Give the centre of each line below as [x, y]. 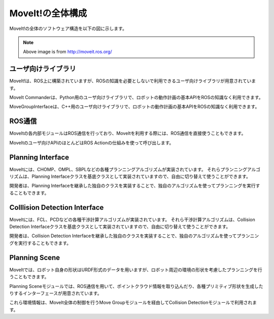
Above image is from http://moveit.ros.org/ [67, 52]
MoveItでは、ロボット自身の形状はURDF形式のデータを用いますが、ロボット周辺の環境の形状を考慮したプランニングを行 [136, 270]
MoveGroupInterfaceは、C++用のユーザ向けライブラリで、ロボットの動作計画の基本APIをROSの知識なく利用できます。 [134, 107]
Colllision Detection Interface [57, 208]
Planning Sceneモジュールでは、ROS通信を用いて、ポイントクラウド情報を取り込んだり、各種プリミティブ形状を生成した [136, 286]
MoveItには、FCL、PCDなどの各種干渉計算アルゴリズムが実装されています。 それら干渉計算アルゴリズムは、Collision [132, 219]
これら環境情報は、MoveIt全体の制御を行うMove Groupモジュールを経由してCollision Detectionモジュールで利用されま [133, 303]
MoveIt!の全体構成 [48, 13]
